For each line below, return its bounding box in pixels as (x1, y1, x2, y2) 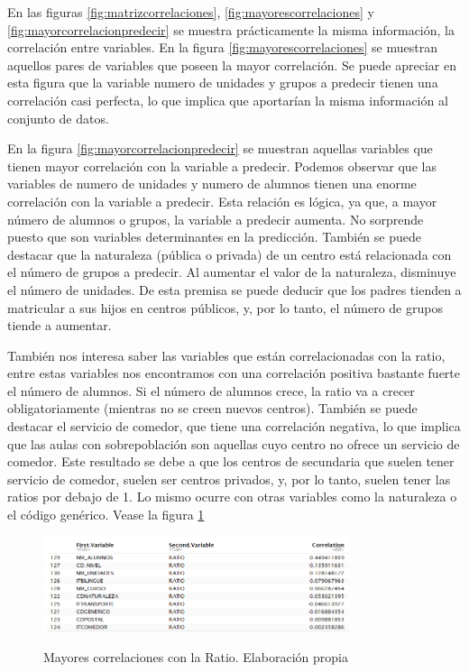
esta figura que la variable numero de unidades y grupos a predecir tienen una (7, 73, 438, 92)
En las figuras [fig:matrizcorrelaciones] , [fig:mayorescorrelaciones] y (7, 3, 374, 21)
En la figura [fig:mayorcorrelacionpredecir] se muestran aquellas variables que (7, 139, 433, 158)
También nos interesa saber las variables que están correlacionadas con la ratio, (7, 345, 446, 364)
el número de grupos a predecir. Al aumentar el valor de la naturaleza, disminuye (7, 262, 456, 281)
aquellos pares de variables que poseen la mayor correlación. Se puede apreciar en (7, 55, 456, 74)
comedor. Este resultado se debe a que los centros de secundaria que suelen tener (7, 452, 455, 471)
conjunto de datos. (7, 108, 109, 127)
